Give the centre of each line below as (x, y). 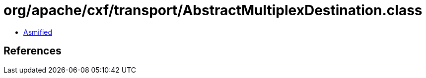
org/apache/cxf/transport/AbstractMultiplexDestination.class (213, 10)
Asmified (38, 32)
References (33, 51)
